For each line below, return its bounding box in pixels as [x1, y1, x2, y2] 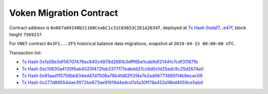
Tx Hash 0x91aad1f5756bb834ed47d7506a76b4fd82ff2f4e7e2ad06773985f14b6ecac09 [21, 72, 203, 79]
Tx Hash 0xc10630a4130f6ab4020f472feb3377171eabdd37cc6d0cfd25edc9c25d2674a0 [21, 66, 204, 72]
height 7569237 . [9, 31, 43, 37]
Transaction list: [9, 49, 42, 55]
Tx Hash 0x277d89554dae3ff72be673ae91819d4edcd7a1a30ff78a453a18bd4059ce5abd [21, 80, 203, 86]
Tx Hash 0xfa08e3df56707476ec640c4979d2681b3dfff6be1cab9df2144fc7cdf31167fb [21, 59, 199, 65]
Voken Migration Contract [9, 7, 119, 18]
